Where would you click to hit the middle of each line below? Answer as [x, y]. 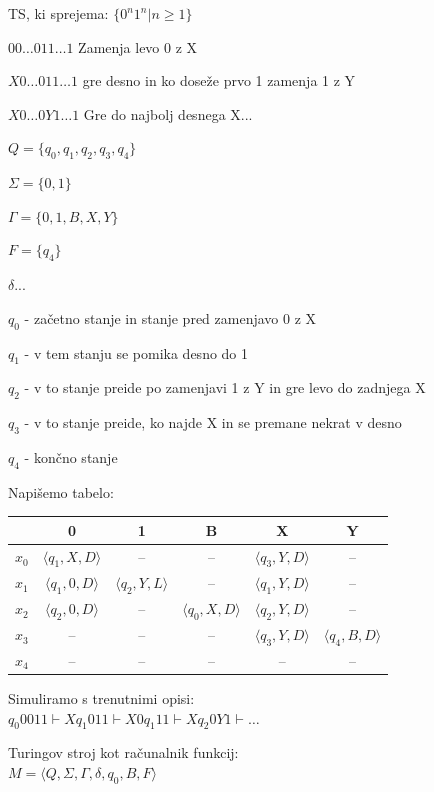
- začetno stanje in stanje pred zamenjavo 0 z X [170, 317]
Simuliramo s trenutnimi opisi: [101, 697]
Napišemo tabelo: [61, 491]
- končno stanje [71, 456]
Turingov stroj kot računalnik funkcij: [123, 752]
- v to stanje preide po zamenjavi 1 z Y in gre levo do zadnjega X [225, 387]
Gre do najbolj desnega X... [168, 113]
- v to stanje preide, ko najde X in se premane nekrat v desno [213, 422]
